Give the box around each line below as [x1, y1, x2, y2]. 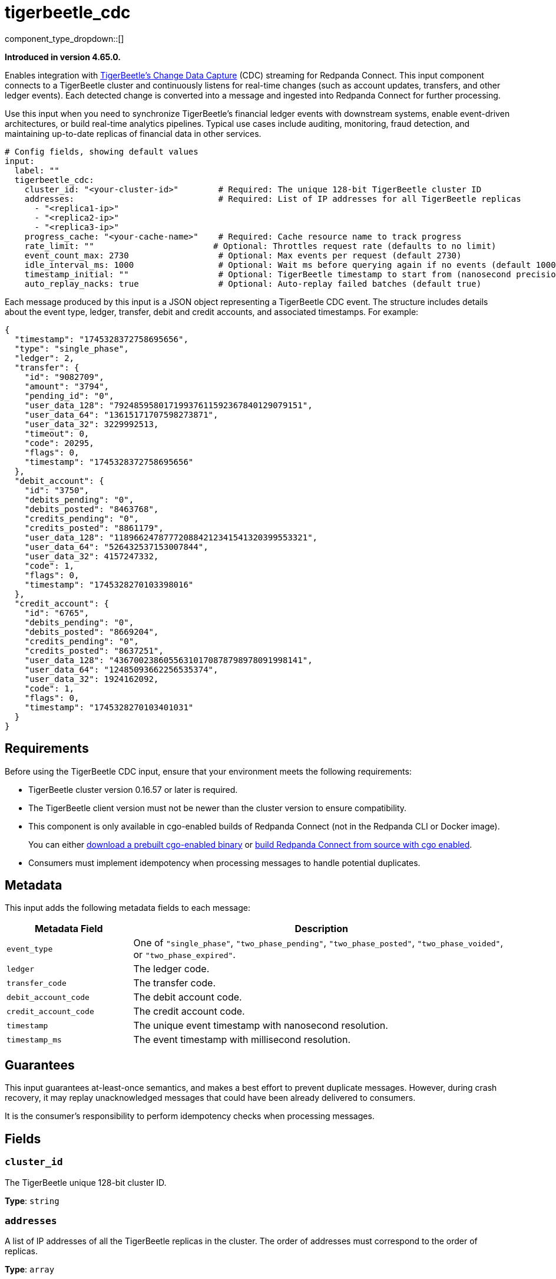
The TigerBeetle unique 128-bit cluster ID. [5, 1177, 167, 1188]
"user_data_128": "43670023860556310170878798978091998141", [24, 655, 313, 665]
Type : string [5, 1195, 59, 1206]
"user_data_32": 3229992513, [24, 419, 159, 429]
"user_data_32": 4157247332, [24, 551, 159, 561]
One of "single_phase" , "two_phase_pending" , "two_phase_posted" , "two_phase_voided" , [133, 937, 504, 949]
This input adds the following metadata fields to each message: [5, 903, 250, 913]
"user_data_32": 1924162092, [24, 674, 159, 684]
